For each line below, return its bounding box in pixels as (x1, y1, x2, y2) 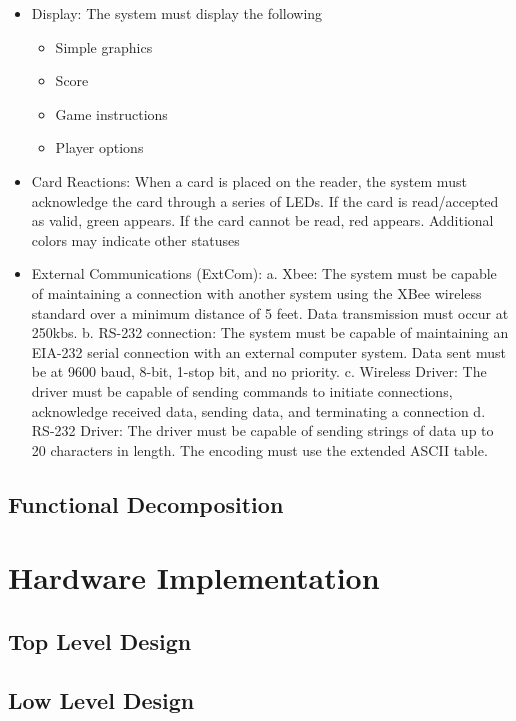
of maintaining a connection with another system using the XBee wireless (31, 282, 482, 303)
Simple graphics (55, 36, 153, 57)
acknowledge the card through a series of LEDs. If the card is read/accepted (31, 190, 499, 211)
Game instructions (55, 103, 168, 124)
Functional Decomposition (8, 488, 284, 519)
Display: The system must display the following (31, 3, 323, 23)
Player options (55, 137, 144, 158)
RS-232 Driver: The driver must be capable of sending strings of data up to (31, 420, 494, 441)
